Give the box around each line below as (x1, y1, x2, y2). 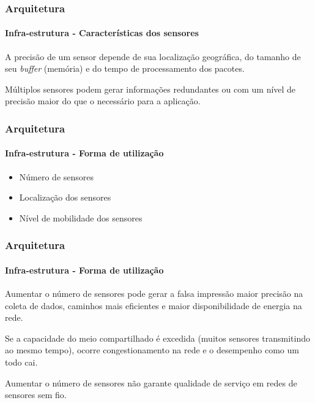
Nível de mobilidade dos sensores (19, 211, 143, 224)
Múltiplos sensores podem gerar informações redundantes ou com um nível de (5, 82, 296, 95)
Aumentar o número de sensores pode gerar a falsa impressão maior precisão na (5, 287, 303, 300)
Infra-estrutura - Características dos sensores (5, 26, 199, 39)
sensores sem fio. (5, 388, 67, 401)
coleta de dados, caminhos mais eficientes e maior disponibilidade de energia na (5, 299, 302, 312)
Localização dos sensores (19, 191, 111, 204)
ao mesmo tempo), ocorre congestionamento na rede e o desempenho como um (5, 344, 299, 356)
